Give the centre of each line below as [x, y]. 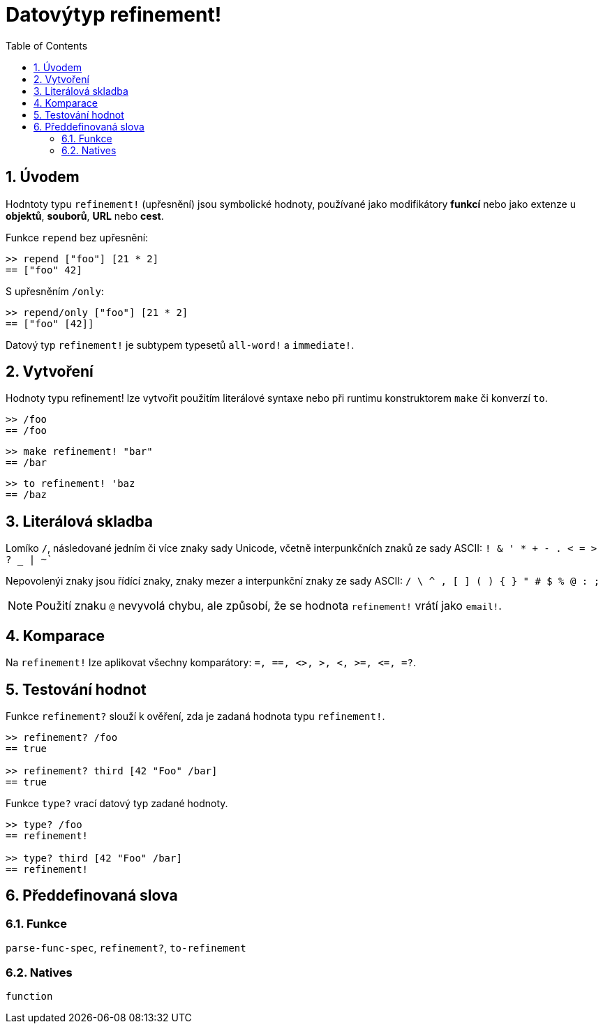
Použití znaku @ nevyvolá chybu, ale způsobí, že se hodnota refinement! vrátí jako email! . [269, 606]
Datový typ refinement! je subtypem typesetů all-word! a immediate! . [180, 345]
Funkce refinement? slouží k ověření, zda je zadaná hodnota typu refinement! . [195, 716]
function [29, 996]
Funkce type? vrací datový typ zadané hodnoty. [117, 803]
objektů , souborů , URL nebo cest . [85, 216]
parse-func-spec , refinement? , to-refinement [126, 948]
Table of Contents [47, 45]
